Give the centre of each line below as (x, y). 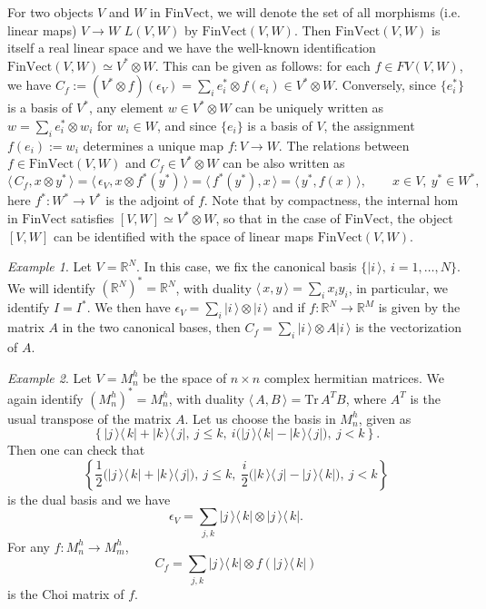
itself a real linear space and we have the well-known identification (192, 48)
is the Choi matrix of (66, 593)
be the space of (185, 377)
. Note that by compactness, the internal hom (331, 200)
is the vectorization (408, 327)
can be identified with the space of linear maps (183, 236)
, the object (421, 218)
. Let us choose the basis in (260, 418)
